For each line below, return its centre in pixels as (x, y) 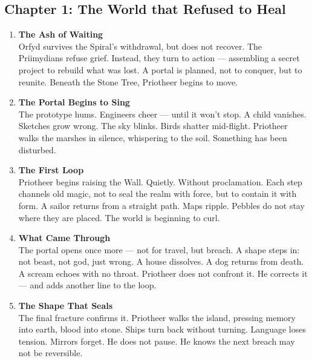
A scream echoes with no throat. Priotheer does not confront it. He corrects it (163, 273)
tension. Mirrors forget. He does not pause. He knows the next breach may (157, 341)
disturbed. (37, 149)
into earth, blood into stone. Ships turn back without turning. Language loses (162, 329)
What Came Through (64, 238)
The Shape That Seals (66, 306)
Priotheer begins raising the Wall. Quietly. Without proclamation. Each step (160, 181)
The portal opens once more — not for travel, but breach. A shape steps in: (159, 249)
